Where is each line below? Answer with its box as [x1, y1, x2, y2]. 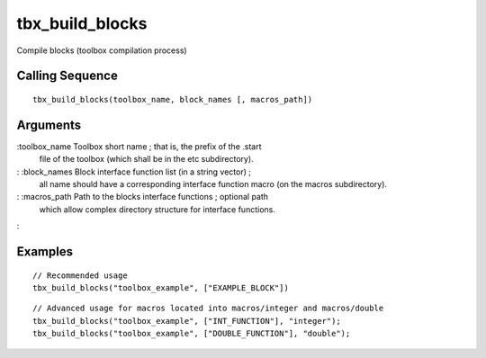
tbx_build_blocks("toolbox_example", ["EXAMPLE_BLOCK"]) [32, 283, 290, 292]
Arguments [16, 117, 82, 132]
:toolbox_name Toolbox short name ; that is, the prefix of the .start [16, 140, 262, 152]
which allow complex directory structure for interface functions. [39, 203, 276, 215]
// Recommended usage [32, 270, 128, 281]
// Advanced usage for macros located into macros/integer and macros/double [32, 303, 384, 314]
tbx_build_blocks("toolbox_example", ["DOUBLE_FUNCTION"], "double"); [32, 328, 351, 339]
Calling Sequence [16, 68, 119, 84]
